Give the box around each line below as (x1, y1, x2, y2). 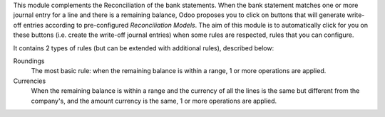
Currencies (13, 77, 46, 85)
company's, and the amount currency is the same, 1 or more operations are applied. (31, 96, 277, 105)
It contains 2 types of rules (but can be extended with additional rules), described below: (13, 43, 274, 52)
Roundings (13, 57, 45, 65)
